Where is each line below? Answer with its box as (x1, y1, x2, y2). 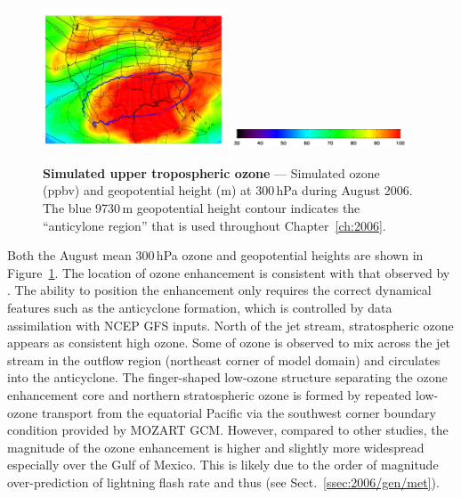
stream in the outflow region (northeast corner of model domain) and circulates (7, 350, 441, 369)
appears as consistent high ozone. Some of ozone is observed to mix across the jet (7, 333, 451, 352)
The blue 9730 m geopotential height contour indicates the (43, 199, 360, 217)
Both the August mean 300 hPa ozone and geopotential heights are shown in (7, 246, 424, 265)
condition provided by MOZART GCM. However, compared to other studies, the (7, 420, 449, 439)
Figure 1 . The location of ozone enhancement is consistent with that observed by (7, 263, 450, 282)
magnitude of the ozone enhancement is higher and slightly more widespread (7, 437, 425, 456)
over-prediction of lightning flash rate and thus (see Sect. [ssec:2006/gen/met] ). (7, 472, 440, 491)
